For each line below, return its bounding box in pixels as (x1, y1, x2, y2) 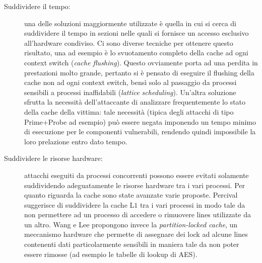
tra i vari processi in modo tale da (140, 199, 245, 210)
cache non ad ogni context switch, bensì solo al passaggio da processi (24, 77, 237, 87)
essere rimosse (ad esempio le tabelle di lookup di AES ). (24, 248, 198, 259)
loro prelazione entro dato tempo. (24, 136, 127, 146)
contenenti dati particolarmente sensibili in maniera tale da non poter (24, 239, 239, 249)
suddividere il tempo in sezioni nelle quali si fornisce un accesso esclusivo (24, 28, 249, 38)
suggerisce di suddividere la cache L (24, 199, 135, 210)
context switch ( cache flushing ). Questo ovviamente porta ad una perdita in (24, 57, 258, 67)
